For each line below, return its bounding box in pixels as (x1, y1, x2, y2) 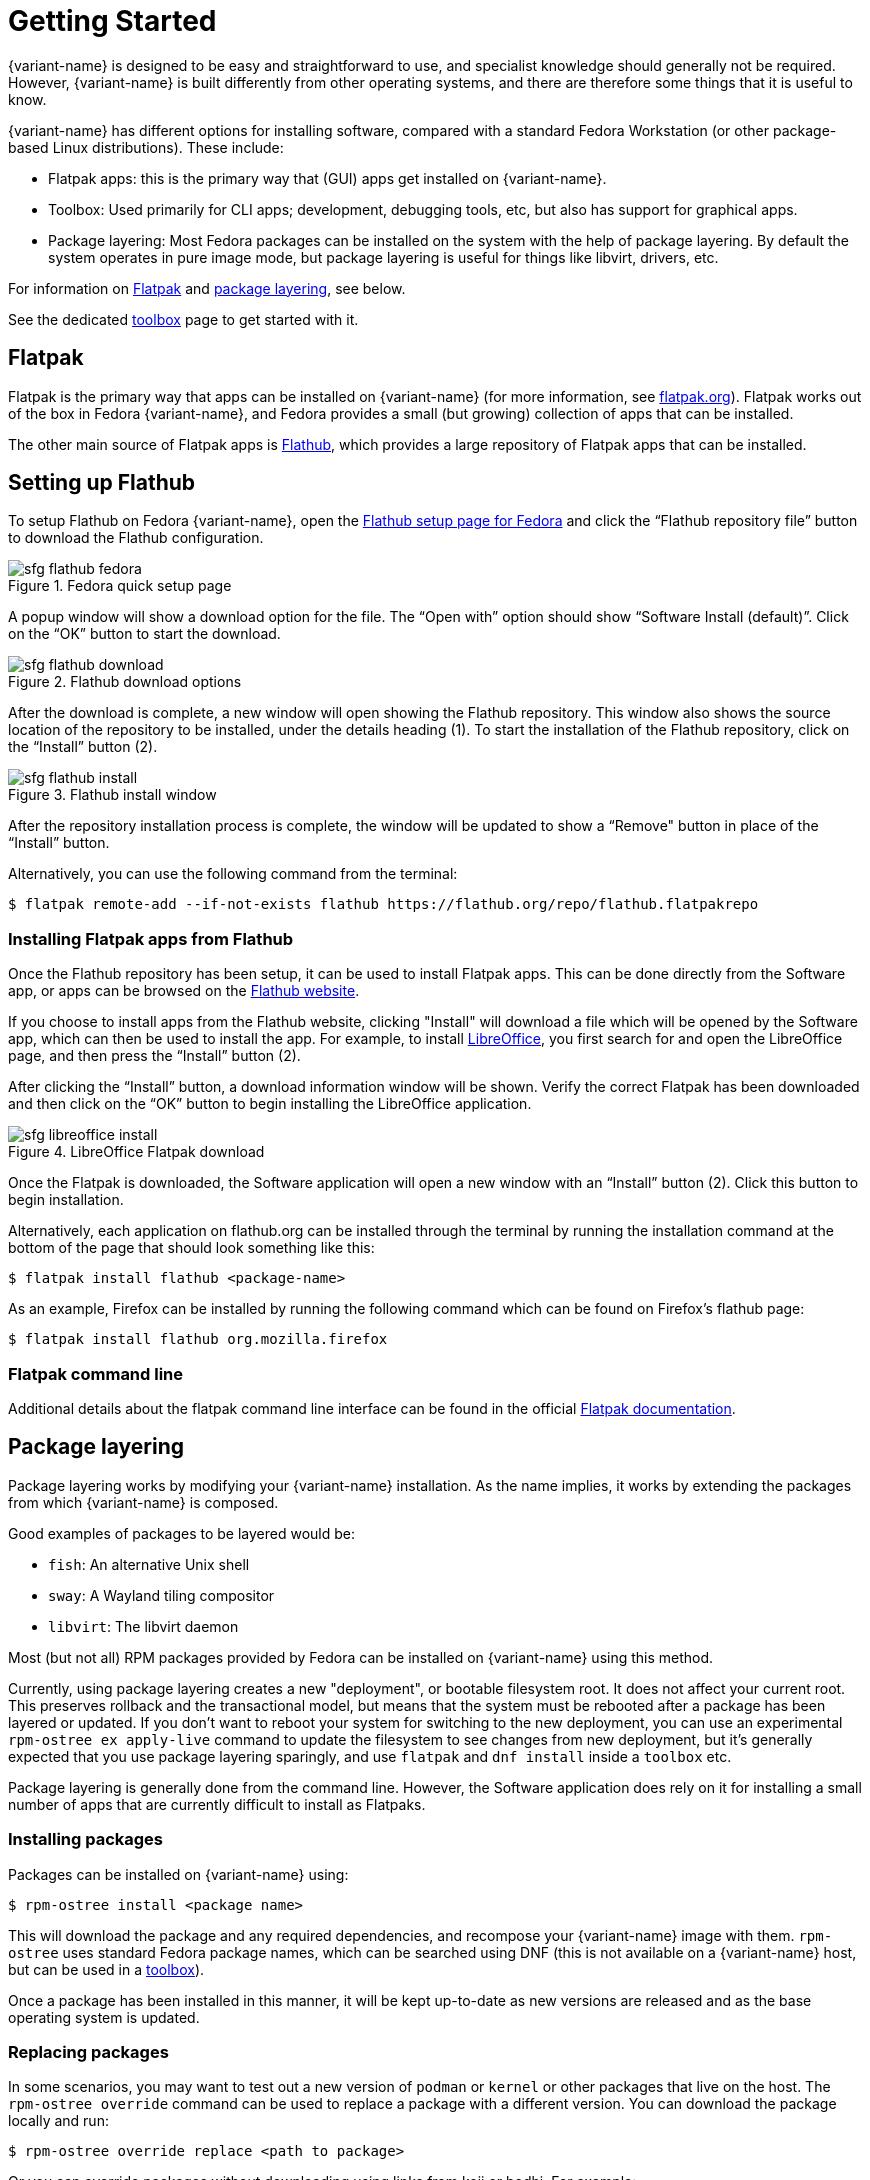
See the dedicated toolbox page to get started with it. (8, 310, 359, 328)
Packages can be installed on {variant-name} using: (8, 1865, 349, 1883)
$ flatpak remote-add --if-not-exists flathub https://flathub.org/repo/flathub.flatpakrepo (8, 896, 759, 913)
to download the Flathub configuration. (8, 529, 264, 547)
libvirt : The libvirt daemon (48, 1617, 239, 1635)
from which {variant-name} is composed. (8, 1493, 279, 1511)
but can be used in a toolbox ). (8, 1960, 205, 1978)
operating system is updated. (8, 2008, 200, 2026)
